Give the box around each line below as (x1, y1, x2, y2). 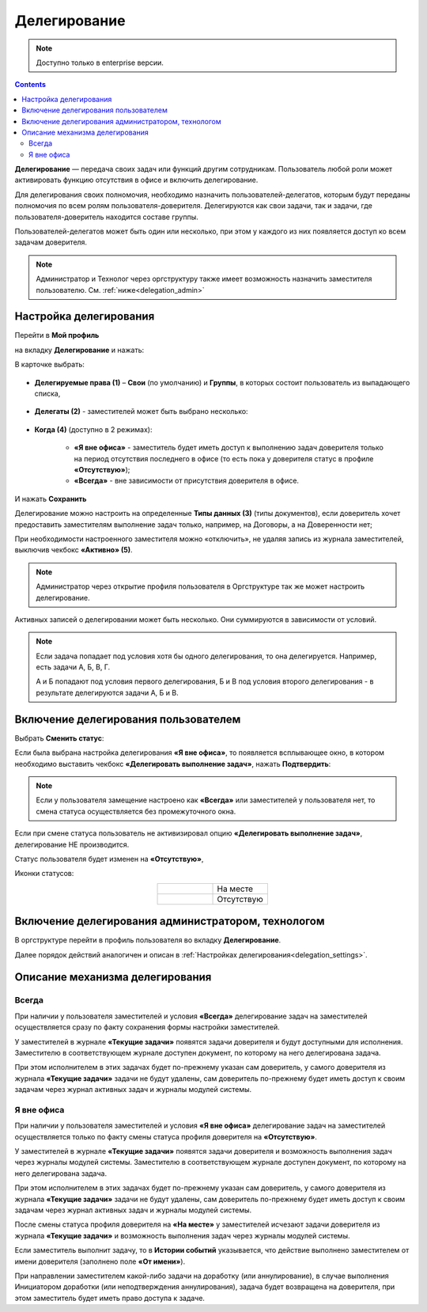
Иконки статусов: (14, 869, 74, 878)
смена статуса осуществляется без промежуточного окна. (36, 806, 236, 816)
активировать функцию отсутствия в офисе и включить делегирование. (14, 175, 259, 185)
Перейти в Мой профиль (14, 331, 100, 340)
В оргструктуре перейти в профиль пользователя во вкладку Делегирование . (14, 935, 282, 945)
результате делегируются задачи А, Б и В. (36, 688, 179, 697)
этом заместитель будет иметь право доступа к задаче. (14, 1293, 206, 1303)
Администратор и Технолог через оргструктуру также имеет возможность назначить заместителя (36, 274, 372, 284)
